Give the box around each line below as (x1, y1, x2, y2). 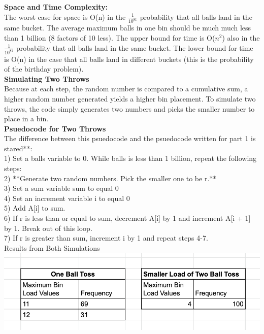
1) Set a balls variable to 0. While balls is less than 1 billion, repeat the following (4, 153, 257, 163)
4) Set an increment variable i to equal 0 (4, 192, 130, 203)
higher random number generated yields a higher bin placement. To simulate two (4, 93, 256, 104)
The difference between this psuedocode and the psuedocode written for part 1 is (4, 133, 256, 144)
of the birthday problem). (4, 63, 84, 74)
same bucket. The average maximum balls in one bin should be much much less (4, 22, 251, 33)
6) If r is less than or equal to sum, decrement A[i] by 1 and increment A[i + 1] (4, 213, 251, 223)
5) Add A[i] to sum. (4, 203, 65, 213)
